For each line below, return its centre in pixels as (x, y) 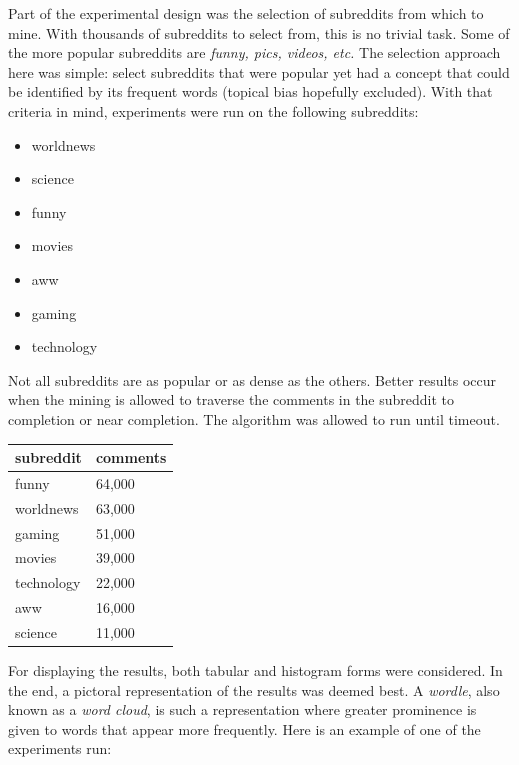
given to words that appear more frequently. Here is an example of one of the (244, 728)
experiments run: (60, 748)
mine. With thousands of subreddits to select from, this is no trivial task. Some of (259, 32)
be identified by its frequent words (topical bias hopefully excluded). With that (250, 91)
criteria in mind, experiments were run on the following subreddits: (213, 110)
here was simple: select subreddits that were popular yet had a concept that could (259, 71)
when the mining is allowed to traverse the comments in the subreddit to (231, 399)
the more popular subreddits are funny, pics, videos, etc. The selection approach (254, 52)
